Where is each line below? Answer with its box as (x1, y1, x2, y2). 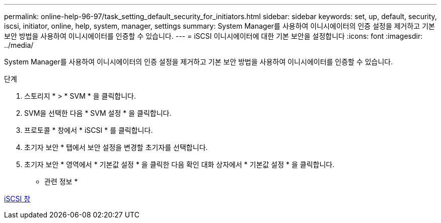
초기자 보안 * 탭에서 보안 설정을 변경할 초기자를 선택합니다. (24, 143, 208, 152)
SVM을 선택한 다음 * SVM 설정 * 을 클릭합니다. (24, 109, 172, 117)
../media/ (4, 41, 34, 49)
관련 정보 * (44, 177, 78, 186)
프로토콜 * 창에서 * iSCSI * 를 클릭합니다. (24, 126, 153, 134)
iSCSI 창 (4, 194, 31, 203)
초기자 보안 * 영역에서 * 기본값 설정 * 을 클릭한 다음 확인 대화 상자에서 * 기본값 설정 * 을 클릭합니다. (24, 160, 335, 169)
